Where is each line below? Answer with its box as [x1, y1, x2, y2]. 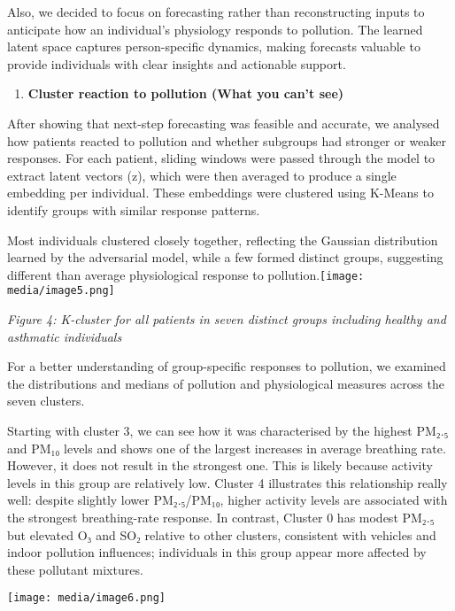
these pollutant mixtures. [7, 560, 143, 578]
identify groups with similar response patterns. [7, 200, 260, 219]
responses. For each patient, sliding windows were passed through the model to [7, 149, 436, 167]
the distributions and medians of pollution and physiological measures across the [7, 374, 444, 392]
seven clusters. [7, 391, 85, 410]
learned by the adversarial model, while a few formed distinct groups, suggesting [7, 248, 443, 267]
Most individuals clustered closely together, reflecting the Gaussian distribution [7, 230, 438, 249]
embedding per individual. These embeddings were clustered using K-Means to [7, 183, 434, 202]
